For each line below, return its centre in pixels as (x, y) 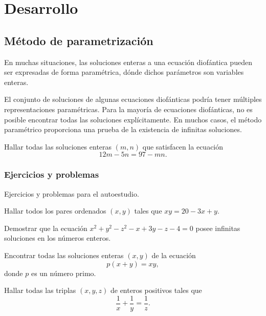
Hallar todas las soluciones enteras (58, 146)
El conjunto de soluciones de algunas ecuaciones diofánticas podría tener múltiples (133, 99)
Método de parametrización (79, 40)
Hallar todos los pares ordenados (55, 211)
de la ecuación (174, 255)
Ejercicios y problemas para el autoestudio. (72, 193)
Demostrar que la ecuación (46, 228)
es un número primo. (63, 273)
